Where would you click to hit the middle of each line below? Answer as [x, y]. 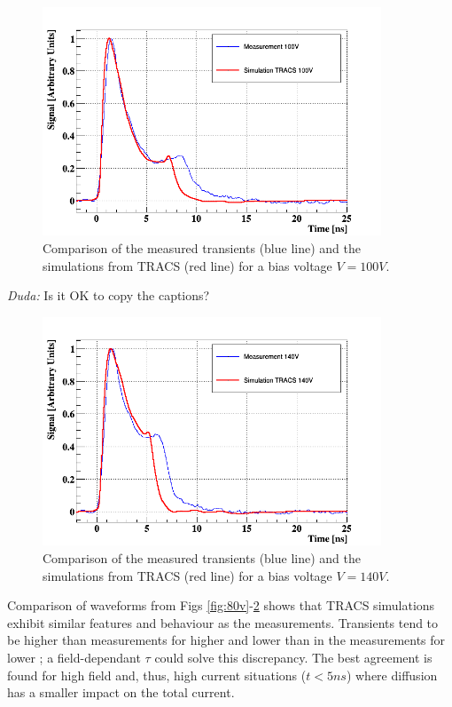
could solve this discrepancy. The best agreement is [293, 657]
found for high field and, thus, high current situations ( [157, 675]
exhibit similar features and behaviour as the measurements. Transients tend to [223, 622]
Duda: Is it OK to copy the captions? [109, 295]
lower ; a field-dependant [74, 657]
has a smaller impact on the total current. [121, 692]
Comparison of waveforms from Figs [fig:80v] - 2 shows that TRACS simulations [221, 605]
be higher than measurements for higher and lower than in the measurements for [226, 640]
